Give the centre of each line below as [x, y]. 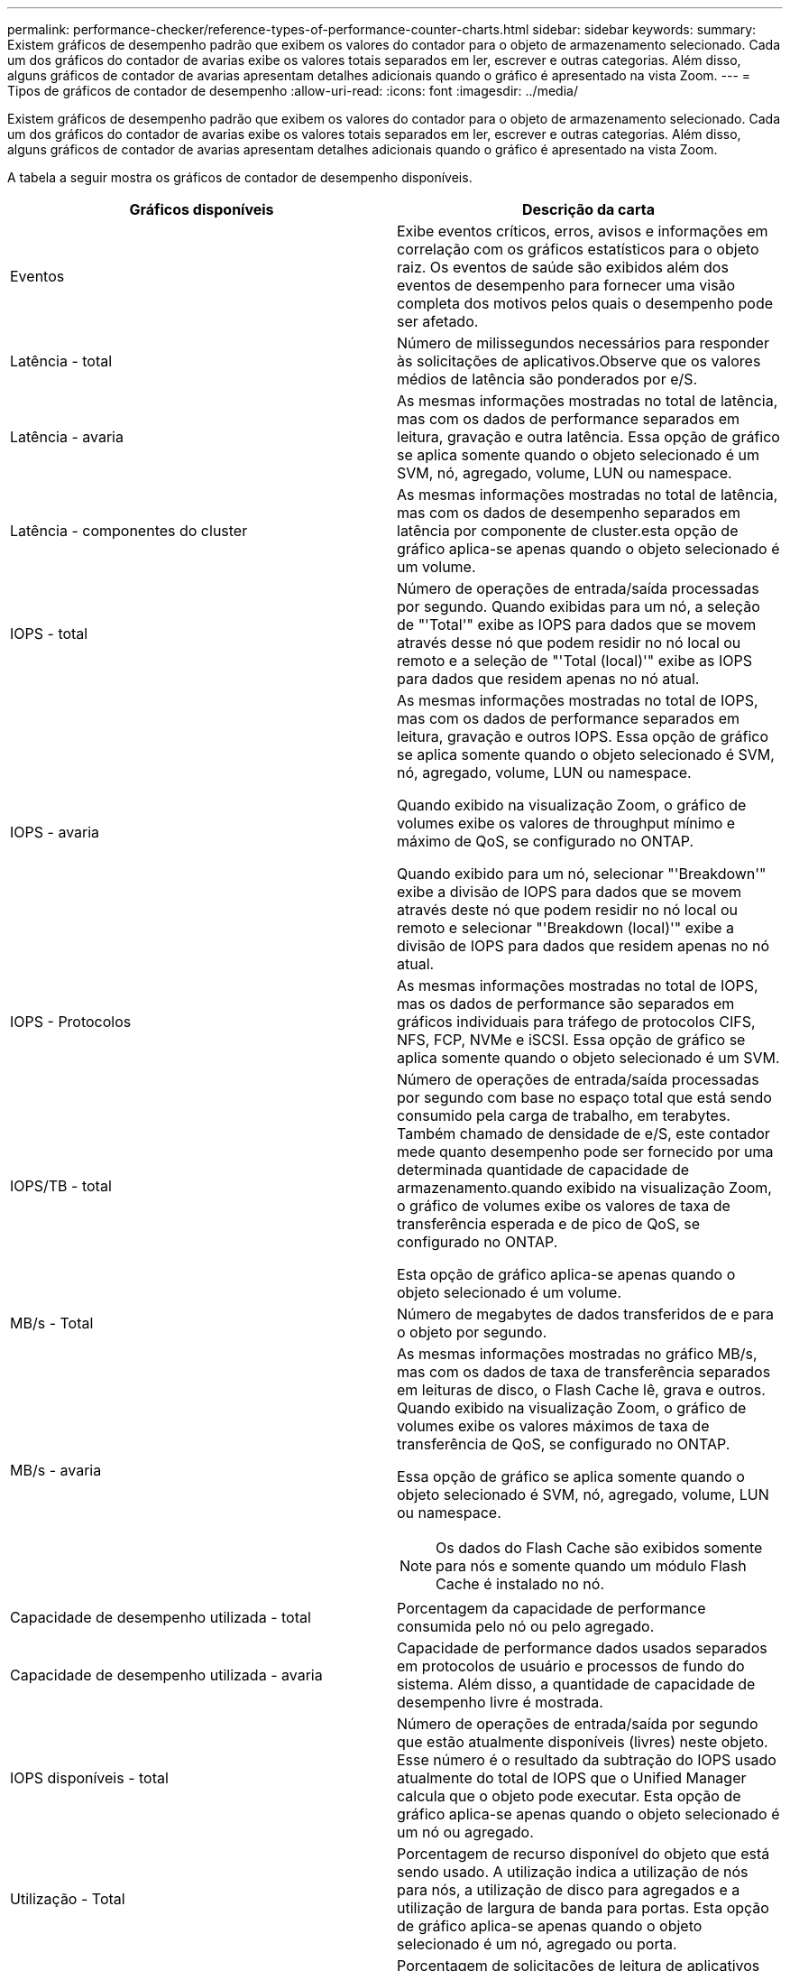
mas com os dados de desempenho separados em [569, 513]
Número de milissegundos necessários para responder [583, 343]
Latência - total [61, 361]
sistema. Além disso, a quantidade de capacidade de [576, 1684]
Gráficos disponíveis [202, 209]
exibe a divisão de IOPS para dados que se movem [570, 892]
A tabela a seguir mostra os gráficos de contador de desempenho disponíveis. [240, 177]
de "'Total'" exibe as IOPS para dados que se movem [577, 625]
